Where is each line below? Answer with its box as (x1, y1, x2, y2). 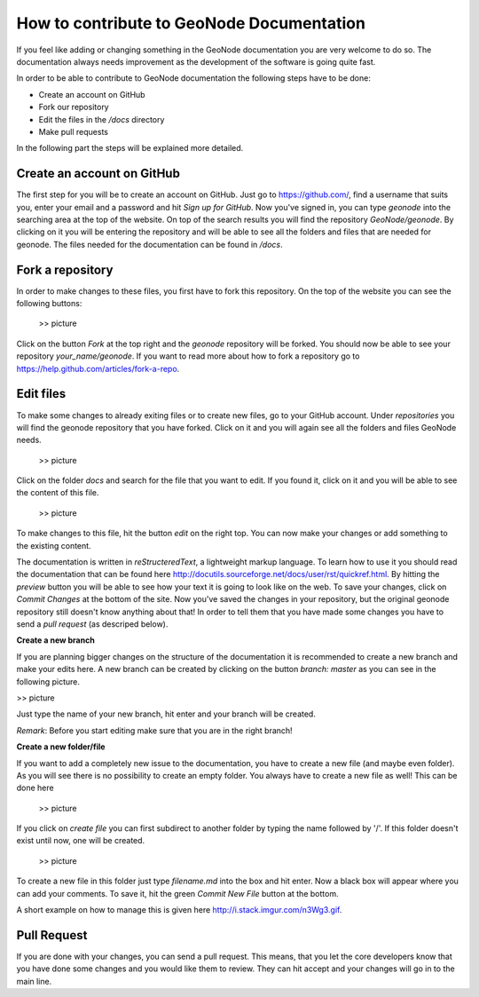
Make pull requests (38, 126, 108, 137)
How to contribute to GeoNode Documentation (16, 13, 365, 33)
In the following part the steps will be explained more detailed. (16, 143, 244, 154)
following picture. (16, 676, 80, 687)
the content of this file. (16, 487, 99, 498)
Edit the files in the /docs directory (38, 114, 165, 124)
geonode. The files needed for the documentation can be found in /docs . (16, 239, 283, 249)
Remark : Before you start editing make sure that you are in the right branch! (16, 724, 293, 736)
